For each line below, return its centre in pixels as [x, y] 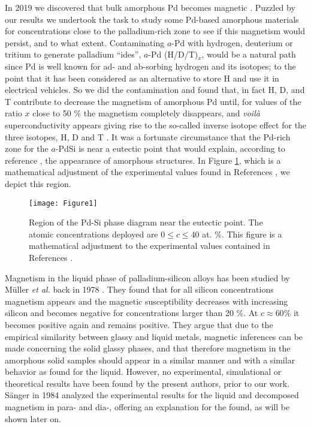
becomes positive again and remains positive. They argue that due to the [139, 324]
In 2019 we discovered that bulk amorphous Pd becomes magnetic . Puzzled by [150, 7]
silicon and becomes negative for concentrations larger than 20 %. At [132, 313]
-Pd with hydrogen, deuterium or [232, 42]
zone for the [27, 148]
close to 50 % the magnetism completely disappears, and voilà [146, 113]
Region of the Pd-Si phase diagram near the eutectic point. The [146, 222]
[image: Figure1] [63, 203]
